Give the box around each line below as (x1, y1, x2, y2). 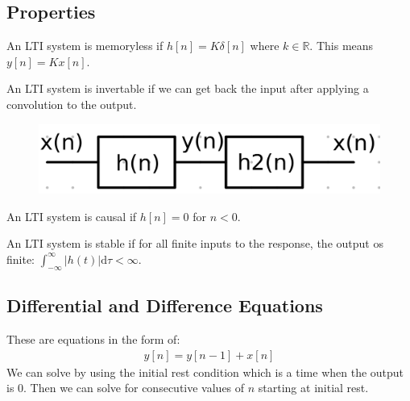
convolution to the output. (6, 95, 137, 112)
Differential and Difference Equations (6, 293, 323, 318)
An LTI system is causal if (6, 207, 137, 224)
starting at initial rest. (258, 379, 369, 396)
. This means (309, 37, 374, 54)
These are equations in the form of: (6, 330, 180, 347)
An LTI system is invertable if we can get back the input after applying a (6, 80, 369, 97)
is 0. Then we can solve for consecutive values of (6, 379, 245, 396)
